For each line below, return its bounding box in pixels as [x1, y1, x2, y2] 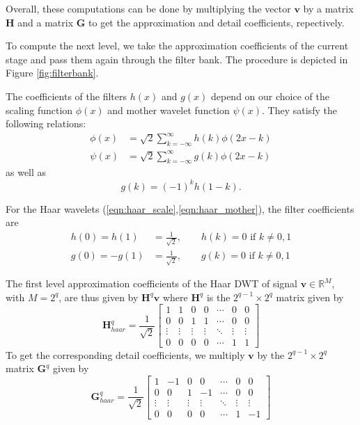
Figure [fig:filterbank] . [6, 65, 99, 80]
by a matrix [303, 1, 354, 15]
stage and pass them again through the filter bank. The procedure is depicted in [6, 51, 348, 66]
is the [206, 289, 230, 304]
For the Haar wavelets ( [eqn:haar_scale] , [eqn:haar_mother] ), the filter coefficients [6, 201, 354, 216]
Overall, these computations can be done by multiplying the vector [6, 1, 291, 15]
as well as [6, 165, 47, 179]
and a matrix [17, 15, 74, 29]
